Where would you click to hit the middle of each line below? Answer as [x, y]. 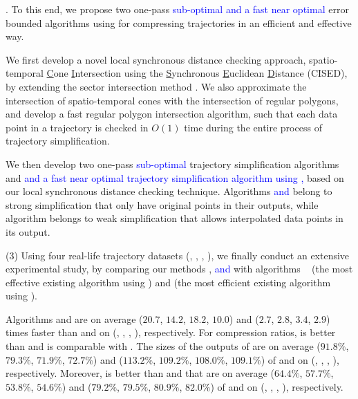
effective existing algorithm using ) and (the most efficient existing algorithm [168, 282]
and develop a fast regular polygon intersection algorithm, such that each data [172, 114]
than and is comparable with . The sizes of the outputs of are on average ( [163, 346]
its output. [28, 231]
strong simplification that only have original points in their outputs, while [162, 204]
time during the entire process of [253, 127]
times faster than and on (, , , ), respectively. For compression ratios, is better [171, 332]
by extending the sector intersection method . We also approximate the [156, 86]
